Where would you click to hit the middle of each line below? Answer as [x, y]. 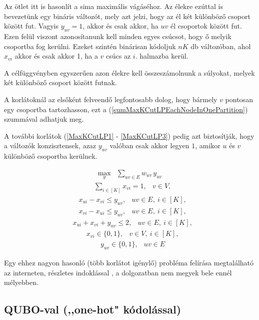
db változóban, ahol [221, 46]
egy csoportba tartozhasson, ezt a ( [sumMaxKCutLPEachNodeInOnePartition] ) [126, 109]
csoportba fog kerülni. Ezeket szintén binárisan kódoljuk [90, 46]
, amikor [208, 145]
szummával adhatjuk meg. [44, 119]
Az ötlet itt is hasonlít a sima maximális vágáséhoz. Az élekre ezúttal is [113, 6]
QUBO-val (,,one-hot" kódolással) [93, 309]
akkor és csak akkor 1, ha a [56, 56]
